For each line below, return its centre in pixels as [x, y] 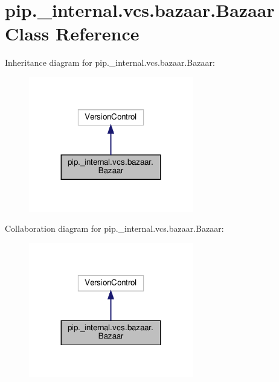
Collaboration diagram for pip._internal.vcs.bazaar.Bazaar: [114, 228]
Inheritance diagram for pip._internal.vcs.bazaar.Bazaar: [110, 62]
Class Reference [72, 33]
